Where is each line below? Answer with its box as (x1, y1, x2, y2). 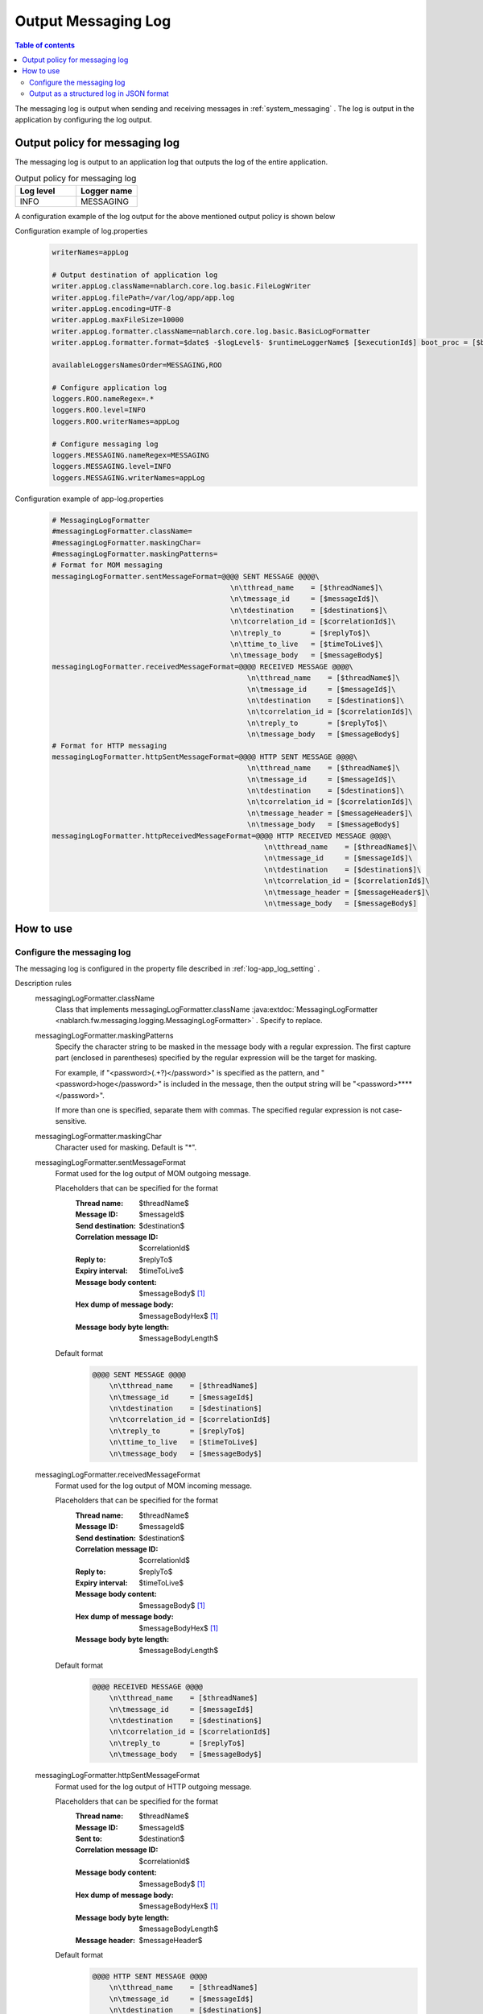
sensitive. (55, 1117, 88, 1126)
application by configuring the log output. (14, 114, 153, 124)
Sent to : (75, 1834, 102, 1844)
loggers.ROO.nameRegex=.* (52, 395, 155, 404)
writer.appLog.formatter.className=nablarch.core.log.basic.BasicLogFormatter (52, 326, 370, 336)
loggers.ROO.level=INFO (52, 405, 147, 415)
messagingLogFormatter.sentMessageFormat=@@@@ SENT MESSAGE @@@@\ (52, 572, 320, 581)
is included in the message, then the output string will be (163, 1080, 352, 1089)
